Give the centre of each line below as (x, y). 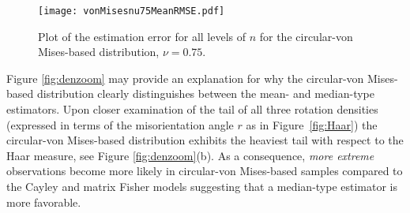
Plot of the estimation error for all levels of (142, 36)
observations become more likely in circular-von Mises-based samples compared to (205, 171)
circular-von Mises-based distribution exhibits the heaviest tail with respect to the (205, 140)
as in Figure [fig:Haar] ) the (312, 124)
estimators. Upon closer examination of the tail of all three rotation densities (192, 109)
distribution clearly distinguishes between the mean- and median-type (205, 93)
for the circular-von (306, 36)
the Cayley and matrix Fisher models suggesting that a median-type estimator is (202, 186)
